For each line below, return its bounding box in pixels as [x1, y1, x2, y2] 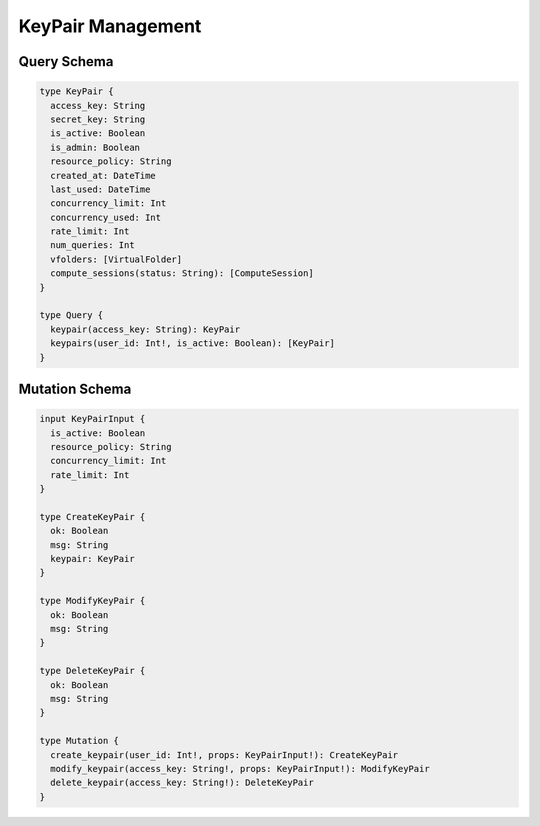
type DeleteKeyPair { [39, 665, 146, 677]
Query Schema [18, 53, 114, 70]
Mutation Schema [18, 380, 132, 397]
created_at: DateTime [50, 170, 157, 181]
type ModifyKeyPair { [39, 595, 146, 607]
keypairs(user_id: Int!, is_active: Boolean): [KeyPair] [50, 338, 335, 349]
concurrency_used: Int [50, 211, 162, 223]
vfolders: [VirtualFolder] [50, 253, 183, 265]
